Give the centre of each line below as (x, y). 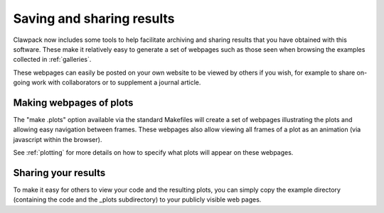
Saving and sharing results (94, 18)
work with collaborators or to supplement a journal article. (116, 82)
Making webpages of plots (73, 103)
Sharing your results (59, 173)
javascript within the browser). (58, 139)
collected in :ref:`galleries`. (52, 60)
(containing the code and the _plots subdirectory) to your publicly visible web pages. (137, 200)
